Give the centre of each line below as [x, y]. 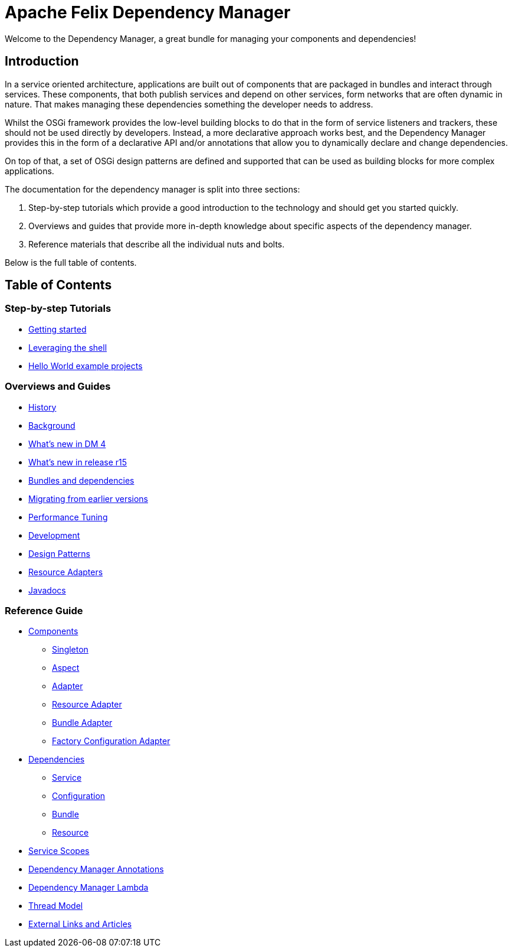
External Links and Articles [80, 924]
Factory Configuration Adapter [111, 741]
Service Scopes [59, 851]
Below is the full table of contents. [71, 262]
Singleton [70, 650]
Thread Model [56, 906]
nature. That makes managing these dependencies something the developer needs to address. [189, 104]
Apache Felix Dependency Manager [148, 12]
